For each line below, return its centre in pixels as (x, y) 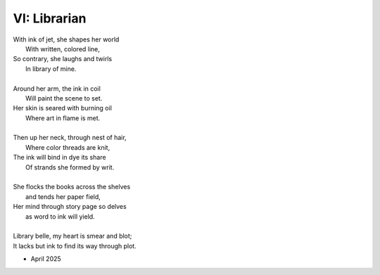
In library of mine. (51, 69)
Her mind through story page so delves (70, 207)
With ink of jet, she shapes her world (66, 39)
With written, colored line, (63, 49)
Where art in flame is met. (63, 118)
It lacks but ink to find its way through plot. (75, 245)
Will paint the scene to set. (64, 98)
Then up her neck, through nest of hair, (70, 138)
